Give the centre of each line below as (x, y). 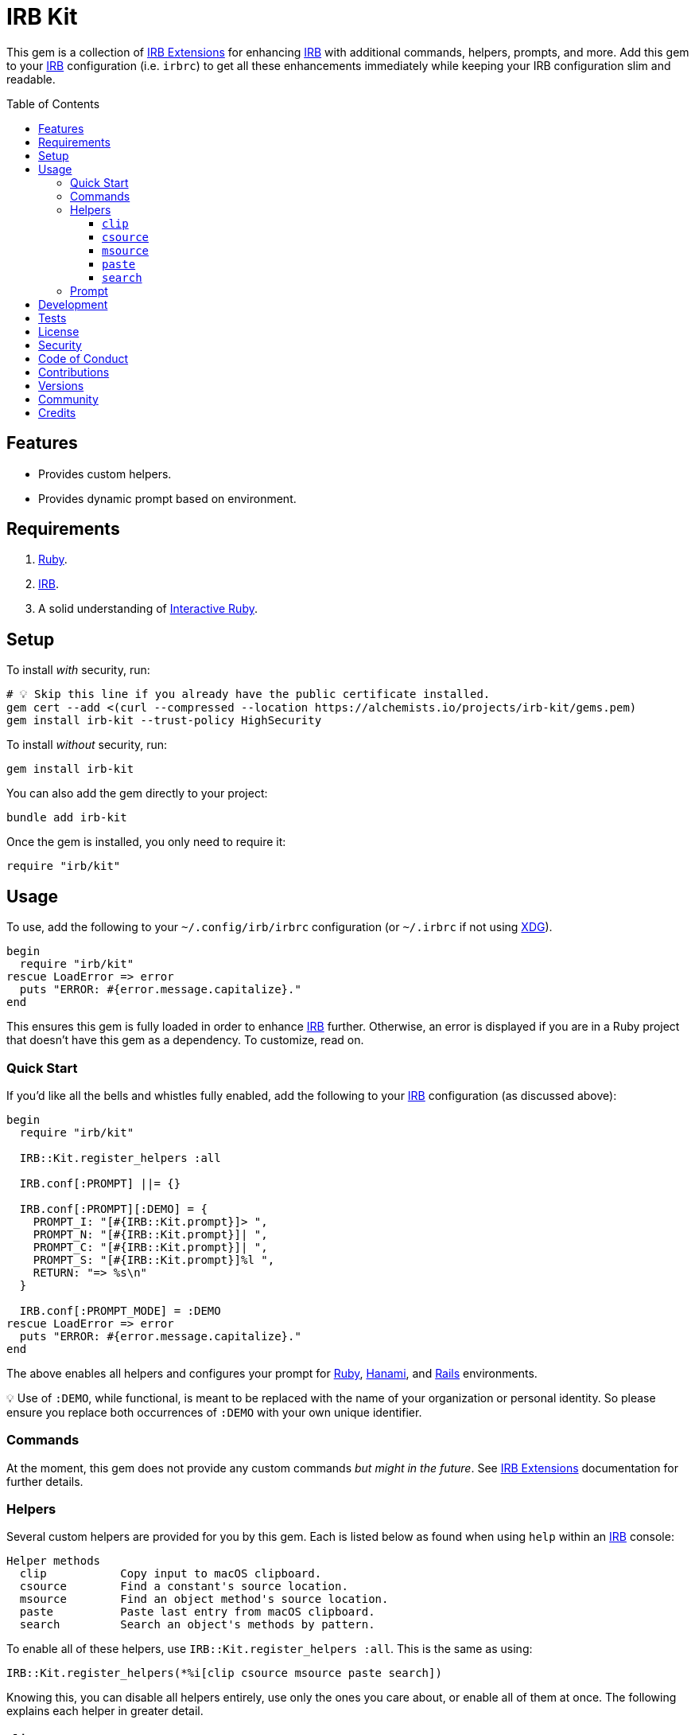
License (59, 331)
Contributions (74, 372)
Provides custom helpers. (105, 474)
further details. (45, 1481)
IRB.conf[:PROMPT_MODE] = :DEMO (120, 1310)
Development (73, 304)
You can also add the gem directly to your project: (137, 793)
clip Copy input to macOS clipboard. (171, 1574)
